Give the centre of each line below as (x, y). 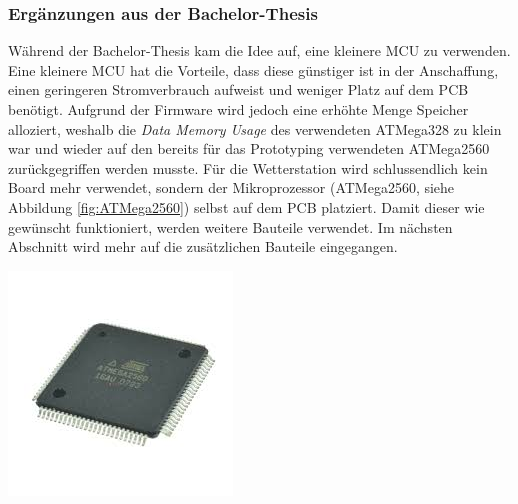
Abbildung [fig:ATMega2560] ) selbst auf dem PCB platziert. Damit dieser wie (246, 206)
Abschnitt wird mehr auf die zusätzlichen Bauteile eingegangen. (203, 246)
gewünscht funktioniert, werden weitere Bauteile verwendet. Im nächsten (230, 226)
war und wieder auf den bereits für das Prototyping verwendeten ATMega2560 (249, 148)
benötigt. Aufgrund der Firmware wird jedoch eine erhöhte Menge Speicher (238, 109)
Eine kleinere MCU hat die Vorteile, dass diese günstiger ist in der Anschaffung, (253, 69)
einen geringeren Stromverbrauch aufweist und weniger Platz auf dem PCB (238, 89)
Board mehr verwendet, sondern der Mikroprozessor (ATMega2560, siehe (231, 187)
